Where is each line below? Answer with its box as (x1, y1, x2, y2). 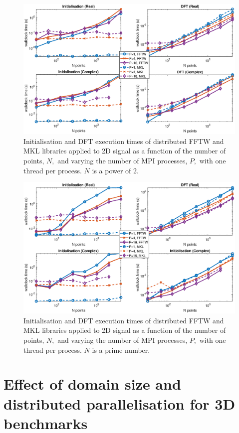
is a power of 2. (92, 165, 139, 175)
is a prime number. (92, 344, 150, 355)
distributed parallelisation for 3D (3, 393, 236, 414)
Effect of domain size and (3, 374, 181, 394)
